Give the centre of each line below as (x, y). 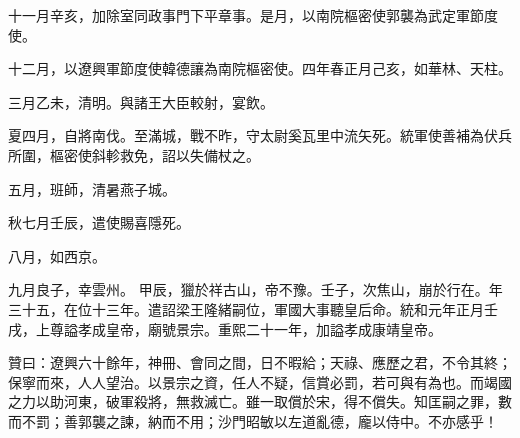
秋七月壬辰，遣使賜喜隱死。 (99, 222)
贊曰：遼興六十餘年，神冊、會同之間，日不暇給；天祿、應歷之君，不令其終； (260, 362)
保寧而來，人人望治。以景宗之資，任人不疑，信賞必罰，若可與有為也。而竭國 (260, 381)
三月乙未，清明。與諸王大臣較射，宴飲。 (141, 101)
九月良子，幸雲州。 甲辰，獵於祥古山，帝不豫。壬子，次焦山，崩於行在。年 (255, 289)
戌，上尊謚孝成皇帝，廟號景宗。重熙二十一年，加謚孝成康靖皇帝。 (225, 328)
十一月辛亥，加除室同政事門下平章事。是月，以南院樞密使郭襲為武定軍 (239, 15)
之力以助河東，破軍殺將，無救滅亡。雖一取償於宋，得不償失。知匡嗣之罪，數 (260, 401)
